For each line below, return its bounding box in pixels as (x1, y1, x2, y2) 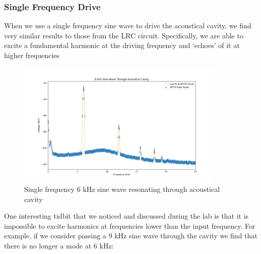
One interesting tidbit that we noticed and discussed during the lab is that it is (4, 211, 249, 221)
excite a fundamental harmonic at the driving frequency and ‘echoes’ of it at (4, 40, 240, 50)
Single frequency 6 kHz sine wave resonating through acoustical (24, 183, 220, 194)
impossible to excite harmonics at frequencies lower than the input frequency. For (4, 220, 255, 231)
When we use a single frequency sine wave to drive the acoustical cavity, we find (4, 20, 251, 31)
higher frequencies (4, 50, 59, 60)
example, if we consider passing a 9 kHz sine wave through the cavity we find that (4, 230, 257, 241)
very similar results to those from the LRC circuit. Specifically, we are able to (4, 30, 243, 40)
